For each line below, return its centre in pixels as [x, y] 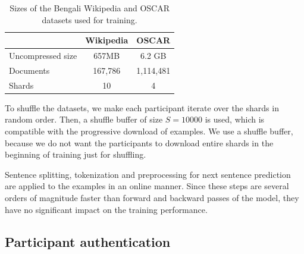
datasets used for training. [90, 19]
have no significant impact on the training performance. [106, 209]
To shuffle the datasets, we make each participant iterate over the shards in [142, 107]
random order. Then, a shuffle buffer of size [84, 119]
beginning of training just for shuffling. [76, 154]
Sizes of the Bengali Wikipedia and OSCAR [90, 8]
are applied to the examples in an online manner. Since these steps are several [147, 186]
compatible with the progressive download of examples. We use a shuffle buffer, [149, 131]
